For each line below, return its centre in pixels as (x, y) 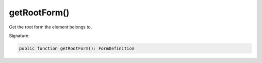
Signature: (19, 36)
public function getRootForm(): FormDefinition (77, 48)
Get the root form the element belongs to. (50, 27)
